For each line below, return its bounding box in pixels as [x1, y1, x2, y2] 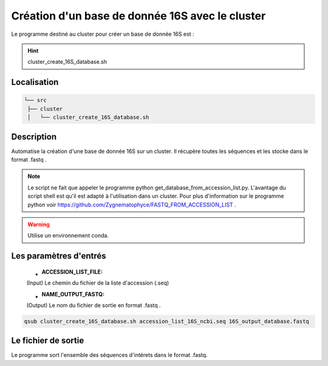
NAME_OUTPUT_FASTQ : [41, 290, 104, 297]
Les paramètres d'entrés [11, 251, 106, 261]
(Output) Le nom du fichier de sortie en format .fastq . [26, 301, 161, 309]
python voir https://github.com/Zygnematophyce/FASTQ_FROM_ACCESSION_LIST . [27, 201, 236, 208]
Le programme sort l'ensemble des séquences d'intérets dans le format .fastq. [11, 351, 208, 359]
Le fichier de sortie [11, 336, 84, 346]
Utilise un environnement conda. [27, 232, 109, 239]
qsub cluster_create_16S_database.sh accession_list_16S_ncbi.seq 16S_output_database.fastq [24, 317, 309, 325]
